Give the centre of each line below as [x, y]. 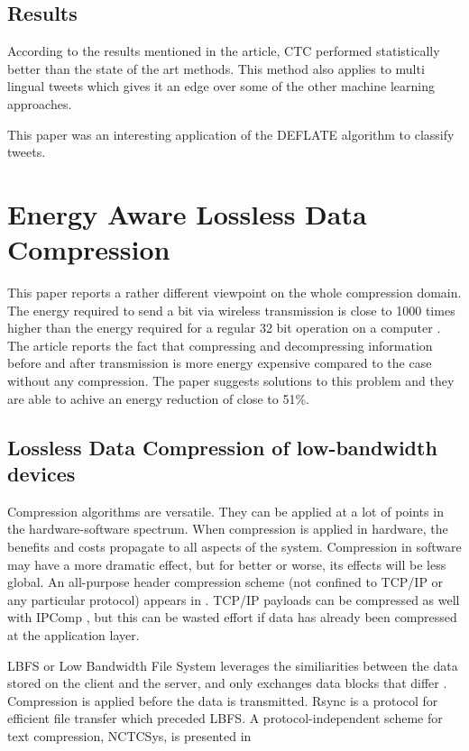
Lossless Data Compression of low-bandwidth [222, 447]
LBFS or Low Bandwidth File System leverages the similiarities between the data [233, 665]
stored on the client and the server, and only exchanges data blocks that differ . [227, 683]
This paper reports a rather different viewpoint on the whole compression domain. [234, 293]
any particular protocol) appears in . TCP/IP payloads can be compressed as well [234, 599]
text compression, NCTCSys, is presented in [129, 735]
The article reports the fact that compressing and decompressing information [220, 345]
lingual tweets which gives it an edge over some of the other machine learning [221, 86]
